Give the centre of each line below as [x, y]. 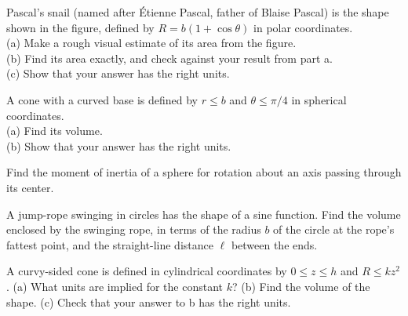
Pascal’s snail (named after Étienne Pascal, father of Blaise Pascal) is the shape [198, 12]
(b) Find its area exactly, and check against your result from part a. [169, 58]
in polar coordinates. [303, 27]
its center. [30, 187]
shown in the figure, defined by [80, 27]
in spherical [319, 99]
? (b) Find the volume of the [301, 286]
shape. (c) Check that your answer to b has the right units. [149, 301]
